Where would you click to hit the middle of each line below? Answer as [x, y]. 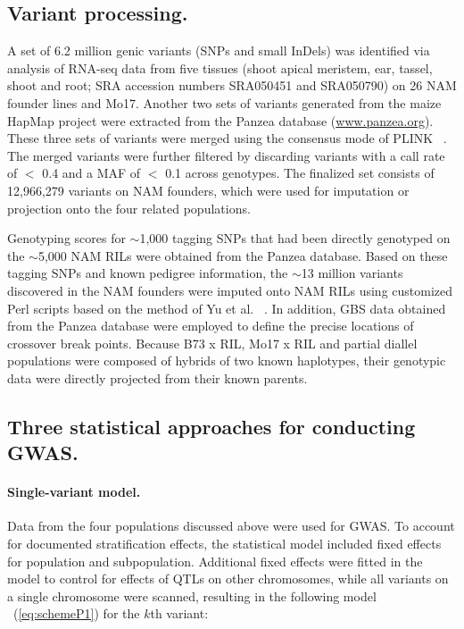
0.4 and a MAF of [91, 173]
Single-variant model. [74, 492]
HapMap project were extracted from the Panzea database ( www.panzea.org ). [220, 120]
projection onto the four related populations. [129, 208]
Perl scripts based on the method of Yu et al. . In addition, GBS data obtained [227, 308]
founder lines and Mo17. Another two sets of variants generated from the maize [224, 102]
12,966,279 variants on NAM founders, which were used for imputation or [208, 190]
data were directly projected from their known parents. [157, 377]
